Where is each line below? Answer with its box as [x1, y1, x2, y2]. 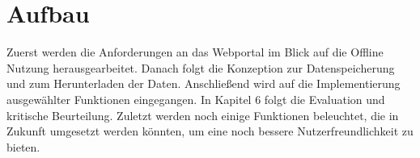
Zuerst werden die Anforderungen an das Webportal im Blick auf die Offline [6, 44, 384, 60]
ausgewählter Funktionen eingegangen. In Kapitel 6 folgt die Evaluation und [6, 90, 385, 107]
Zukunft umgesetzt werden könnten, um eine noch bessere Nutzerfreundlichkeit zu [6, 123, 414, 139]
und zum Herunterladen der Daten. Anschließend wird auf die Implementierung [6, 75, 401, 92]
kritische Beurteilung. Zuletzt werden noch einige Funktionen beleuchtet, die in [6, 106, 399, 123]
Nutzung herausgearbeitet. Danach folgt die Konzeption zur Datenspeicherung [6, 59, 395, 76]
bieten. [6, 138, 40, 155]
